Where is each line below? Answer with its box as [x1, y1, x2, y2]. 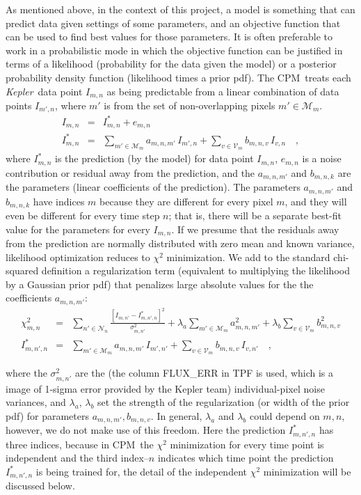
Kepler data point [6, 84, 83, 98]
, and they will [284, 194, 347, 208]
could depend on [249, 408, 320, 423]
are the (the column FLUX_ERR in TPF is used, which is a [74, 366, 334, 380]
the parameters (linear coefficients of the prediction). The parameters [6, 180, 300, 194]
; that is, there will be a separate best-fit [168, 208, 342, 222]
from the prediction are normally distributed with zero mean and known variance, [6, 236, 355, 251]
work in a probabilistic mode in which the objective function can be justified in [6, 42, 343, 57]
